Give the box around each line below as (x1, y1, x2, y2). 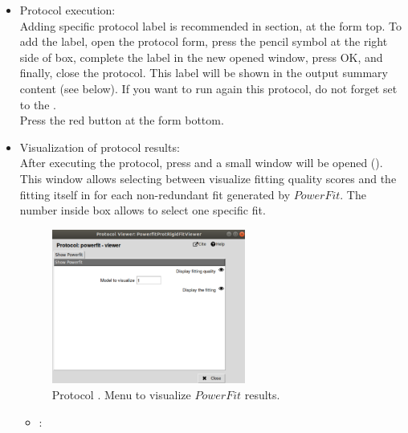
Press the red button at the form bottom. (19, 112, 224, 129)
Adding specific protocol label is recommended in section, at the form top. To (19, 17, 402, 34)
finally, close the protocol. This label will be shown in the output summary (19, 64, 388, 81)
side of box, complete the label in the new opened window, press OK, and (19, 48, 383, 65)
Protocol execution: (19, 2, 116, 18)
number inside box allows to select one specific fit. (19, 202, 266, 219)
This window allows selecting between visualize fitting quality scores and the (19, 170, 397, 186)
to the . (19, 96, 56, 112)
